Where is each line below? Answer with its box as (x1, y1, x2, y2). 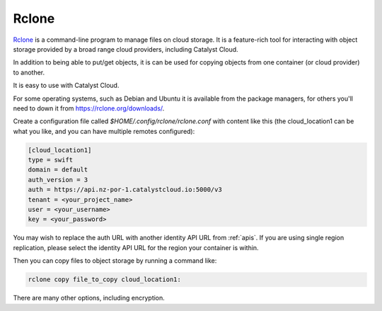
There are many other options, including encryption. (13, 294, 166, 302)
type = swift (28, 156, 74, 164)
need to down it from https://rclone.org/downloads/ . (13, 103, 165, 113)
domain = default (28, 166, 88, 174)
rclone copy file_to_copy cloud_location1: (28, 276, 182, 283)
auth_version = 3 (28, 176, 88, 183)
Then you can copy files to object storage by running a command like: (13, 256, 217, 265)
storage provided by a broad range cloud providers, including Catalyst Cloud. (13, 45, 238, 53)
